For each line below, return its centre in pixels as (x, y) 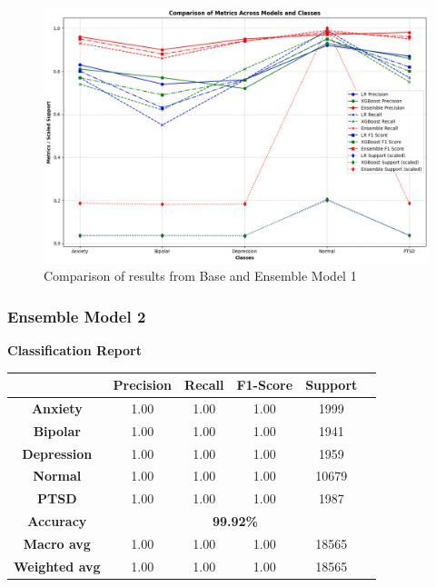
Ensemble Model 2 (77, 316)
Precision (143, 385)
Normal (57, 476)
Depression (57, 453)
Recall (204, 385)
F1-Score (265, 385)
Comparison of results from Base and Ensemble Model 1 (200, 276)
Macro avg (57, 543)
